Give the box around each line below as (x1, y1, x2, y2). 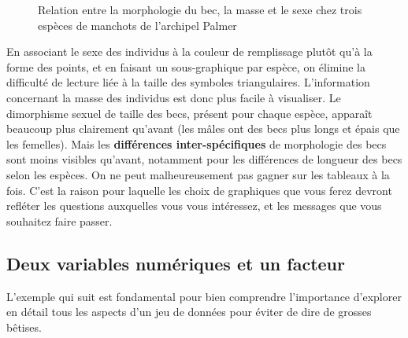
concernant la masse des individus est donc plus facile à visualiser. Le (6, 89, 341, 105)
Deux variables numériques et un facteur (6, 251, 345, 275)
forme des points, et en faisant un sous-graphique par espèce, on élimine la (6, 58, 365, 75)
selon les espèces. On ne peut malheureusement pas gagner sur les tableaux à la (6, 166, 390, 182)
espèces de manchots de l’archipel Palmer (38, 17, 237, 33)
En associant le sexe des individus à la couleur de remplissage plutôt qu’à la (6, 43, 373, 60)
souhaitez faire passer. (6, 212, 113, 229)
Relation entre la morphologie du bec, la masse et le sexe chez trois (38, 2, 362, 17)
